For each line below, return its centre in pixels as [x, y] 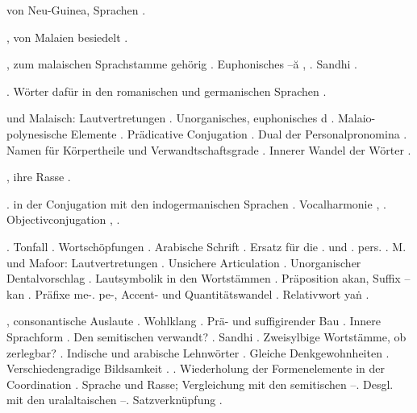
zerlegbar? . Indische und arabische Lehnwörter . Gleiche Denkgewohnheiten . [198, 352]
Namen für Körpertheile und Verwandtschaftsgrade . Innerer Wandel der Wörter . [209, 149]
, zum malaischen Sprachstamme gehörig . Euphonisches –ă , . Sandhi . [182, 64]
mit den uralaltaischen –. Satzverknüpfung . [115, 400]
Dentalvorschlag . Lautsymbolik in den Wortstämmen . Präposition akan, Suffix [204, 278]
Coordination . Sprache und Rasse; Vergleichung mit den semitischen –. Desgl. [200, 384]
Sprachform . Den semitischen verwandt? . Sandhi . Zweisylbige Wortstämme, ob [206, 336]
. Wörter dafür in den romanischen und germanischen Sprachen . [167, 91]
